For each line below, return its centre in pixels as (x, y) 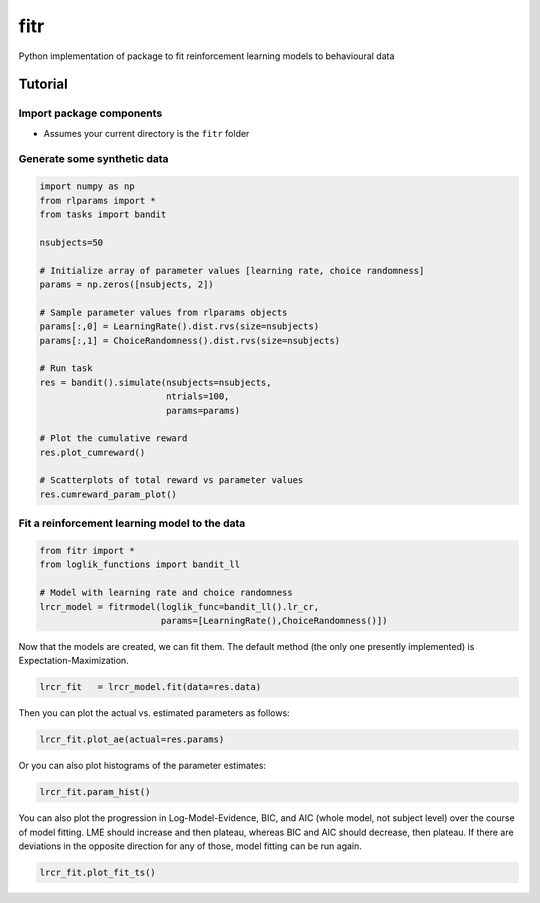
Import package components (90, 113)
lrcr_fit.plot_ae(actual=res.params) (132, 739)
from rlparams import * (98, 200)
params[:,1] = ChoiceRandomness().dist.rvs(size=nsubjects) (190, 340)
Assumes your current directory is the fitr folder (146, 133)
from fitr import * (87, 550)
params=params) (202, 410)
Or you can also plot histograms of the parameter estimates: (142, 766)
